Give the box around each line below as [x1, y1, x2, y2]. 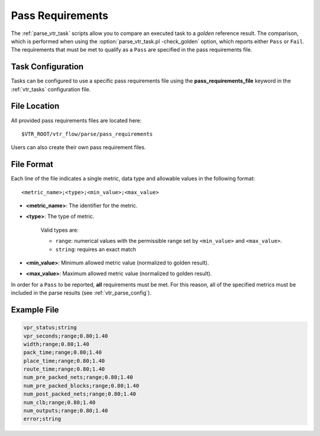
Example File [11, 305, 59, 315]
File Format [11, 159, 53, 169]
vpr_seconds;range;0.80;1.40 [23, 333, 108, 339]
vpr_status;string [23, 324, 77, 331]
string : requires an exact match [55, 245, 136, 252]
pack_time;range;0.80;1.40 [23, 349, 102, 356]
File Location [11, 101, 60, 111]
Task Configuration [11, 62, 84, 72]
